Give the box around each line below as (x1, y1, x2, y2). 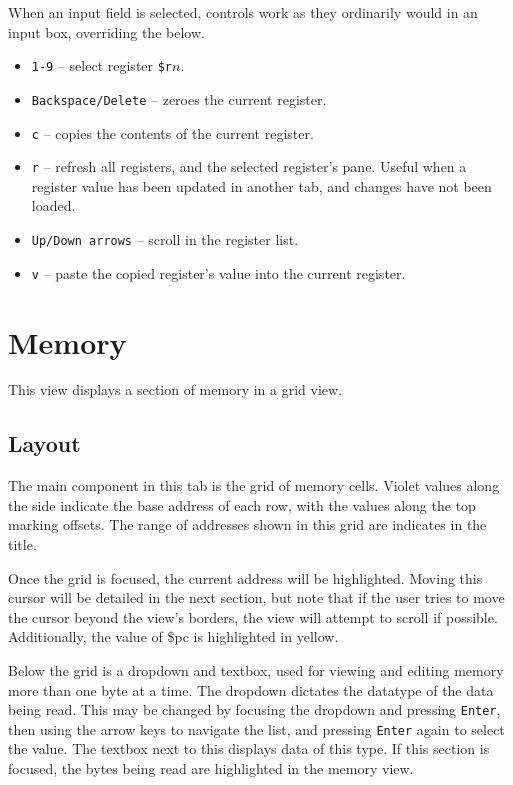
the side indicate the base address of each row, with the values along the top (8, 494, 476, 515)
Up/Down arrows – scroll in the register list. (31, 229, 299, 249)
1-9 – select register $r (31, 55, 173, 76)
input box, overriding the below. (8, 21, 205, 42)
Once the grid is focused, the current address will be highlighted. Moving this (8, 567, 483, 588)
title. (8, 534, 37, 555)
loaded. (31, 195, 76, 216)
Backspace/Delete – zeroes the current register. (31, 88, 327, 109)
